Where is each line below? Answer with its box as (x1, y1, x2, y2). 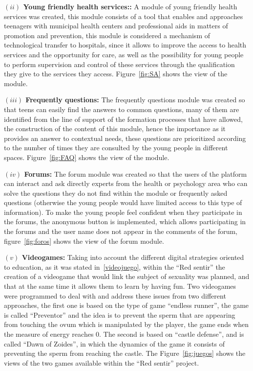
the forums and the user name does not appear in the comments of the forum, (4, 226, 238, 236)
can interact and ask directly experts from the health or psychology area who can (4, 178, 248, 188)
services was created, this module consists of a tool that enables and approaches (4, 11, 243, 21)
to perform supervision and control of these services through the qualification (4, 59, 235, 69)
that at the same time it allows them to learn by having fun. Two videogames (4, 281, 236, 291)
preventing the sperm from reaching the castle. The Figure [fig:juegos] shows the (4, 348, 246, 358)
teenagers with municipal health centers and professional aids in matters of (4, 21, 228, 31)
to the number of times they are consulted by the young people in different (4, 142, 228, 153)
